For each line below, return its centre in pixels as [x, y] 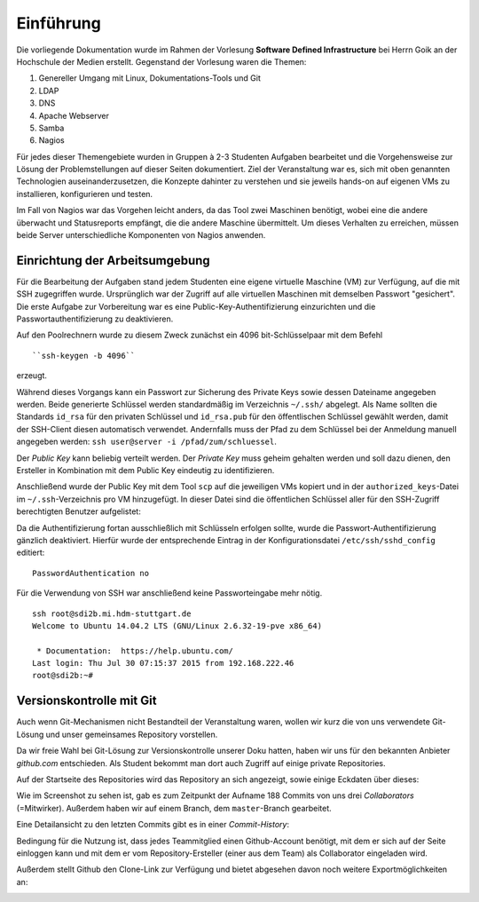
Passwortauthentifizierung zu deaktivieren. [95, 319]
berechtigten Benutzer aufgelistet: [79, 511]
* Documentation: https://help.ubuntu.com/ [135, 651]
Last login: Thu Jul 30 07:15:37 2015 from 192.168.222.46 [163, 663]
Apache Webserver [74, 115]
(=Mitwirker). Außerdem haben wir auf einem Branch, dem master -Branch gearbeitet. [174, 808]
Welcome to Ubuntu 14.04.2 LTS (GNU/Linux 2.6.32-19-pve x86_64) [177, 625]
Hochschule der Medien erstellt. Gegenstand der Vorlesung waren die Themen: [161, 61]
